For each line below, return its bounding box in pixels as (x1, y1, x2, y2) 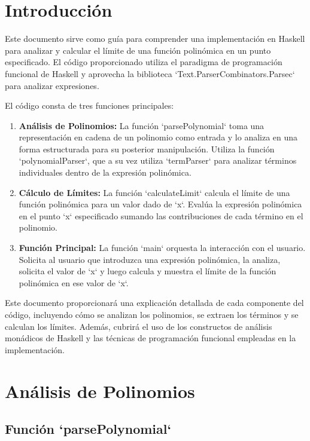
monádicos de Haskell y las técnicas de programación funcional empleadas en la (5, 332, 296, 344)
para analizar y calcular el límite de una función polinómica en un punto (5, 44, 271, 56)
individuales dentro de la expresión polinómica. (19, 166, 192, 179)
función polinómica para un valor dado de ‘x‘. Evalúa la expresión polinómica (19, 198, 302, 210)
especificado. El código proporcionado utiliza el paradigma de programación (5, 56, 282, 68)
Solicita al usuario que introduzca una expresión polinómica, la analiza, (19, 253, 281, 265)
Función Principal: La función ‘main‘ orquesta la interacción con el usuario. (19, 241, 306, 254)
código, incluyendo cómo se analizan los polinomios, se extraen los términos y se (5, 308, 299, 320)
